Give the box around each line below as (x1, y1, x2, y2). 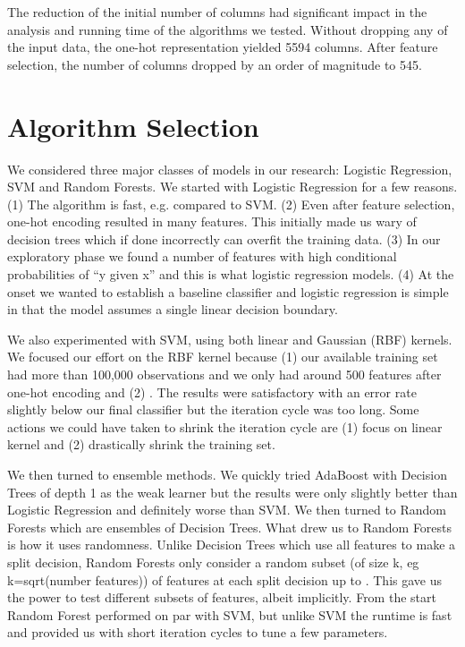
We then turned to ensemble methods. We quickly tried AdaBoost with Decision (7, 465, 447, 483)
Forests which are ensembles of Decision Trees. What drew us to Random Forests (7, 517, 452, 536)
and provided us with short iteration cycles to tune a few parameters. (7, 623, 388, 642)
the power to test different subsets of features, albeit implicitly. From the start (7, 588, 436, 607)
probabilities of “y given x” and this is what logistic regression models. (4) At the (7, 265, 454, 284)
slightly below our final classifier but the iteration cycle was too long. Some (7, 400, 419, 419)
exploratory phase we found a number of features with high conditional (7, 247, 397, 266)
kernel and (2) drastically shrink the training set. (7, 435, 275, 454)
